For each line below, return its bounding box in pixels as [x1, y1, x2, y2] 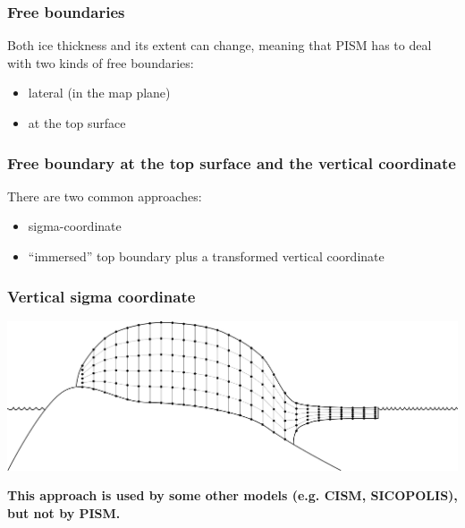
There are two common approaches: [7, 186, 202, 205]
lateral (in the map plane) [28, 83, 171, 102]
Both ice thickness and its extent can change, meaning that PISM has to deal [7, 36, 432, 55]
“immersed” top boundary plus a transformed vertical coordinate [28, 247, 385, 265]
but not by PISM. [7, 504, 121, 522]
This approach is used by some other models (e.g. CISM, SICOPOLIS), [7, 486, 458, 505]
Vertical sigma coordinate [7, 285, 196, 307]
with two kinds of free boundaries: [7, 53, 194, 72]
